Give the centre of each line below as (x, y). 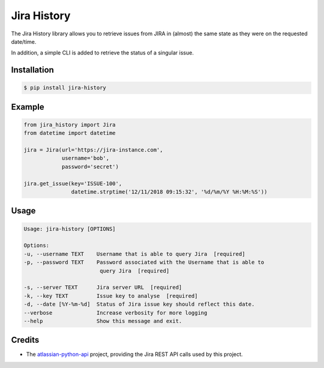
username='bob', (85, 158)
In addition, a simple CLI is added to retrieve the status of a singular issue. (103, 53)
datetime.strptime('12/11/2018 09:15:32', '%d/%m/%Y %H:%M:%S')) (169, 192)
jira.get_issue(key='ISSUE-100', (73, 183)
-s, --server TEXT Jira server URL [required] (103, 287)
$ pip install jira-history (65, 88)
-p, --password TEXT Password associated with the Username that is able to (144, 263)
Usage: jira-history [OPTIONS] (70, 229)
